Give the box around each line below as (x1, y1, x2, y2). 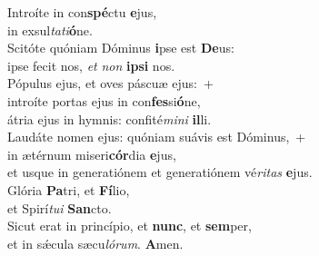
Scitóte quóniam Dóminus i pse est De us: (7, 38, 234, 57)
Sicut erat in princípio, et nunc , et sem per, (7, 216, 252, 235)
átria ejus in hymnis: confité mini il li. (7, 109, 212, 128)
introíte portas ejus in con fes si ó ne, (7, 91, 201, 110)
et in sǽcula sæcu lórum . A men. (7, 233, 184, 252)
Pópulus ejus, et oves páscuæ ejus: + (7, 74, 214, 93)
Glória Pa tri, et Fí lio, (7, 180, 130, 199)
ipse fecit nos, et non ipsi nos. (7, 55, 175, 74)
